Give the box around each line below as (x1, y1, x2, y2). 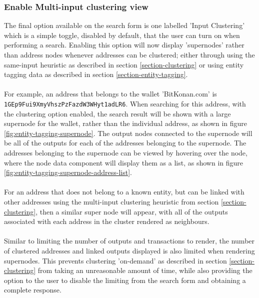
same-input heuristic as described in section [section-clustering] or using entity (4, 59, 244, 69)
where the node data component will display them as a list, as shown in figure (4, 157, 243, 167)
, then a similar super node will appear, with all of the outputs (35, 206, 228, 216)
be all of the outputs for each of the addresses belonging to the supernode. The (4, 137, 246, 148)
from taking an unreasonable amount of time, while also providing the (37, 265, 252, 275)
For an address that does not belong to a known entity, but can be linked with (4, 186, 244, 197)
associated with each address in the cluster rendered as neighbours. (4, 216, 209, 226)
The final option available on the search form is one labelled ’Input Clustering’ (4, 20, 245, 30)
